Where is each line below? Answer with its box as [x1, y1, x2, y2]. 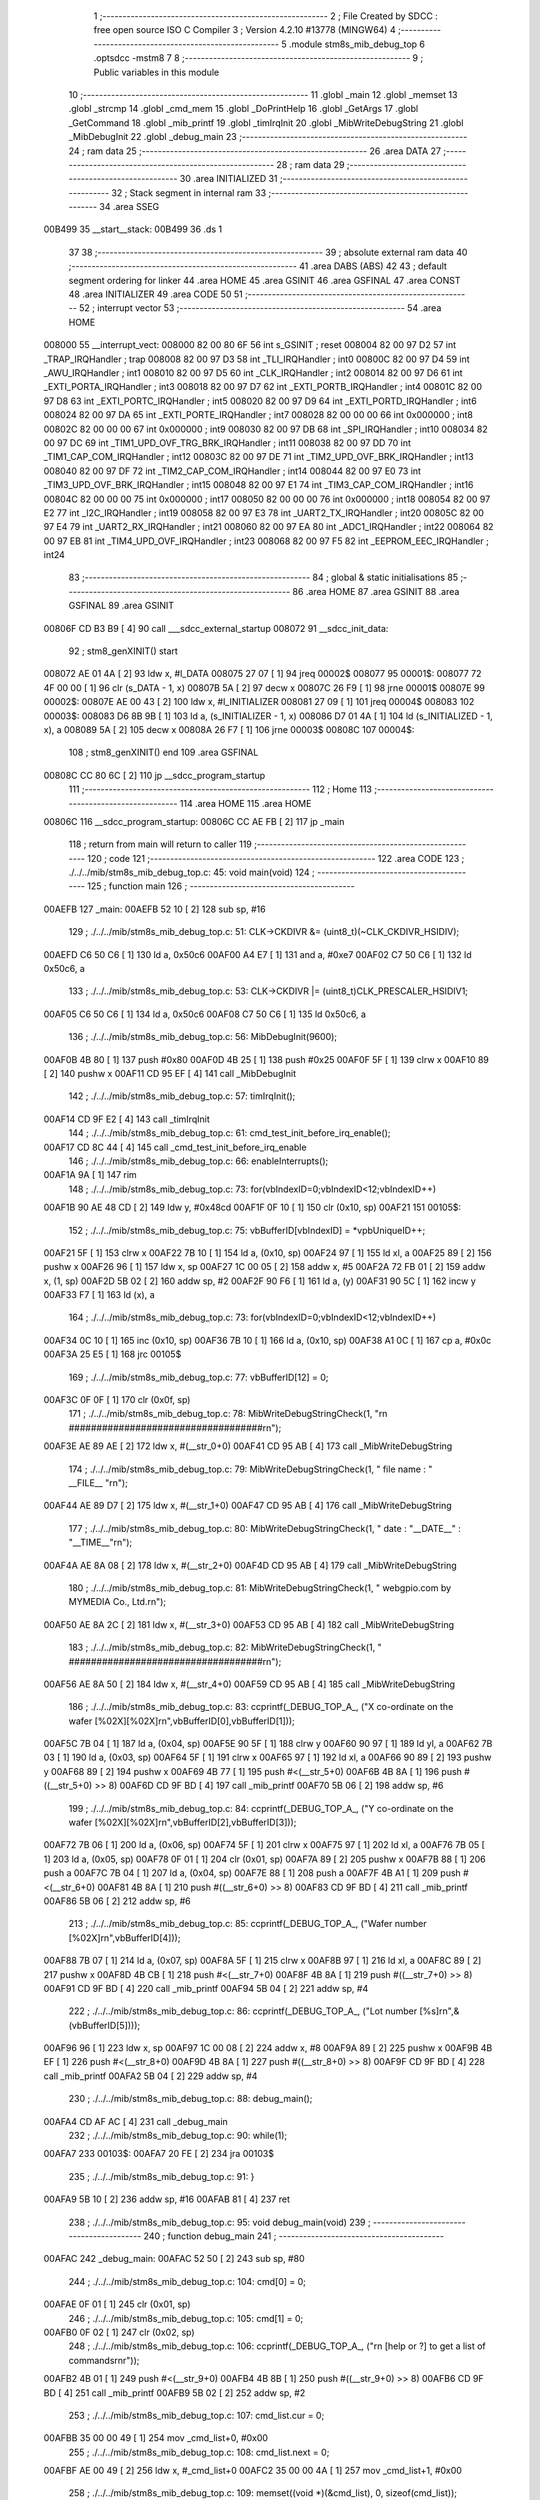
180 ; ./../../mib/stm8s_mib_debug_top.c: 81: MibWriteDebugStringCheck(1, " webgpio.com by [68, 1581, 452, 1594]
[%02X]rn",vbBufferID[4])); [68, 1931, 181, 1944]
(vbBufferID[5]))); [68, 2019, 141, 2031]
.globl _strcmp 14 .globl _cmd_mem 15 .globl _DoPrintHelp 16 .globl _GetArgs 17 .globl [68, 103, 419, 115]
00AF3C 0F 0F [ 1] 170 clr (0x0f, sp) [43, 1394, 191, 1406]
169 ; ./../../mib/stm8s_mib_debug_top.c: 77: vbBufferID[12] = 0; [68, 1371, 329, 1383]
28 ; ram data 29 [276, 158, 345, 170]
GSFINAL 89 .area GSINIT [68, 600, 175, 612]
